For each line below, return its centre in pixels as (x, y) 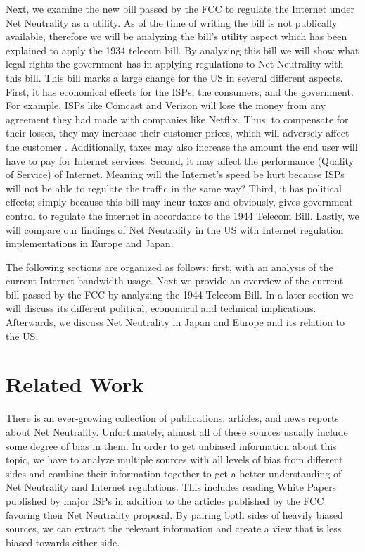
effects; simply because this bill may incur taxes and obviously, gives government (179, 202)
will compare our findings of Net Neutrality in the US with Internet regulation (175, 229)
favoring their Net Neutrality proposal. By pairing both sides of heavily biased (174, 514)
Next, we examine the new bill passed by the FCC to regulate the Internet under (180, 8)
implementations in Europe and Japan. (90, 243)
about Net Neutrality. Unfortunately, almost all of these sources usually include (177, 431)
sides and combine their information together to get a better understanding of (174, 473)
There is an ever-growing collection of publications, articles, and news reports (172, 418)
